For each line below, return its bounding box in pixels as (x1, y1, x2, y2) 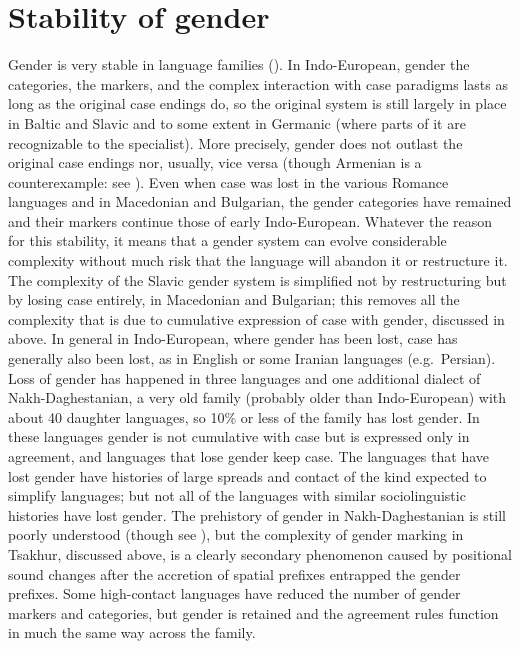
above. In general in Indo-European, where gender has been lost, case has (8, 328, 458, 349)
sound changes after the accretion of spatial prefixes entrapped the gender (8, 563, 461, 584)
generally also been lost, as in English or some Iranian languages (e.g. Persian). (8, 348, 496, 369)
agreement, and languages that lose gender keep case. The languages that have (8, 446, 489, 466)
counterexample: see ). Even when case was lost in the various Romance (8, 171, 449, 192)
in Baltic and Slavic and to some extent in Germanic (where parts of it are (8, 112, 466, 133)
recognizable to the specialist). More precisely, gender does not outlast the (8, 132, 463, 153)
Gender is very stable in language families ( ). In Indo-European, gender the (8, 54, 470, 75)
